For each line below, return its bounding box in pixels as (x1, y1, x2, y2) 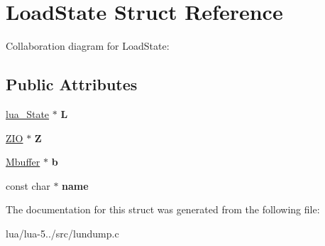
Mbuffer (6, 154, 40, 169)
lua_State (6, 106, 50, 121)
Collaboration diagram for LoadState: (6, 38, 170, 53)
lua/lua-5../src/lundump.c (6, 225, 119, 240)
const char (6, 178, 50, 193)
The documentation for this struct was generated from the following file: (6, 202, 320, 217)
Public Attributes (6, 73, 138, 95)
